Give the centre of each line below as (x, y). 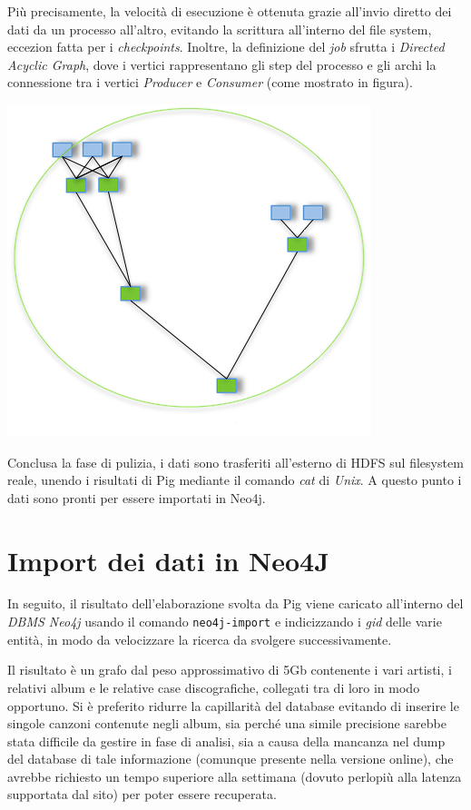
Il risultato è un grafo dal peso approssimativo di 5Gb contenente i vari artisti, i (230, 670)
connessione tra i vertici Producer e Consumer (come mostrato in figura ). (210, 82)
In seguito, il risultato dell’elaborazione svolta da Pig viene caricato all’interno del (235, 603)
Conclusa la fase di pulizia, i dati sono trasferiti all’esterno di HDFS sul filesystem (235, 462)
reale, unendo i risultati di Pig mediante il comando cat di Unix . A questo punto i (235, 480)
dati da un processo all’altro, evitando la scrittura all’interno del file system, (220, 29)
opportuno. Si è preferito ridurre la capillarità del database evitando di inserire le (233, 705)
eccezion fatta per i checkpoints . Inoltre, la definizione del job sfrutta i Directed (226, 47)
